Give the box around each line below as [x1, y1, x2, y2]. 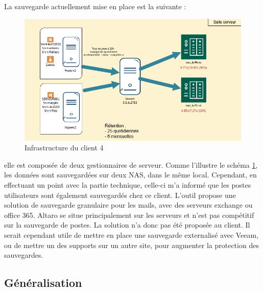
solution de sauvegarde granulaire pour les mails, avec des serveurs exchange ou [4, 199, 253, 210]
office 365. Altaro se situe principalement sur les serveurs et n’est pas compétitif [4, 209, 254, 220]
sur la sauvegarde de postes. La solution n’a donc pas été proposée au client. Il [4, 219, 250, 230]
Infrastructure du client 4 [25, 142, 104, 153]
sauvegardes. [4, 250, 43, 260]
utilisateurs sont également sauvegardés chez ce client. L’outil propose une [4, 189, 236, 200]
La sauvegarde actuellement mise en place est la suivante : [4, 1, 186, 11]
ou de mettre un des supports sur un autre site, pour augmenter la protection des [4, 239, 259, 250]
